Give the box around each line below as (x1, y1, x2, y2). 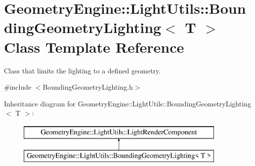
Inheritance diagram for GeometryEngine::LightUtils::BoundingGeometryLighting (4, 98, 251, 108)
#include (4, 82, 32, 92)
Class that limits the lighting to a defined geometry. (4, 65, 161, 75)
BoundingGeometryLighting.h (42, 82, 133, 92)
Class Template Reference (4, 36, 184, 57)
